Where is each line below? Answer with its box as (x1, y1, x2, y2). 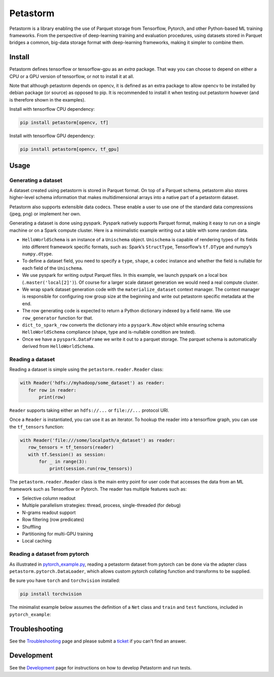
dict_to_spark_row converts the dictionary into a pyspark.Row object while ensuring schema (22, 321, 225, 328)
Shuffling (22, 524, 41, 530)
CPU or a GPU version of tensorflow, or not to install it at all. (9, 73, 134, 79)
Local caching (22, 538, 52, 544)
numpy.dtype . (22, 251, 53, 257)
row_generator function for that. (22, 315, 93, 321)
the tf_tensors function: (9, 424, 64, 430)
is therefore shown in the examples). (9, 96, 86, 103)
